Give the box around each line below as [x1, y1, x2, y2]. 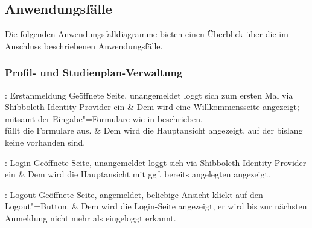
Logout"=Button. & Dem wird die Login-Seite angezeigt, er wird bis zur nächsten [5, 200, 307, 212]
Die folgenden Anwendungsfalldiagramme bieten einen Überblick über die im [5, 28, 288, 40]
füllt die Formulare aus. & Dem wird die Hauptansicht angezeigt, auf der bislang [5, 124, 303, 137]
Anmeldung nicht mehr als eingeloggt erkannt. [5, 211, 176, 224]
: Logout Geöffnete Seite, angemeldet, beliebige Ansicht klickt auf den [5, 188, 263, 200]
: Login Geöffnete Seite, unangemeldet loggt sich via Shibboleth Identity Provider [5, 156, 307, 168]
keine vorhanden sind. [5, 135, 86, 148]
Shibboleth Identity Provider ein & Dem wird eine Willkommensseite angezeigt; [5, 100, 299, 113]
